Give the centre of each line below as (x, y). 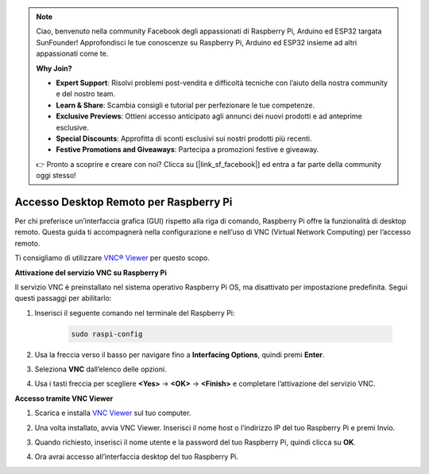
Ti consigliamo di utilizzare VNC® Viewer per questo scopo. (112, 258)
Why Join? (54, 68)
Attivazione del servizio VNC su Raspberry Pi (91, 272)
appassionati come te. (72, 54)
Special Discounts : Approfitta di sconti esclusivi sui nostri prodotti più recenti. (184, 138)
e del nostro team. (86, 94)
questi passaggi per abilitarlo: (63, 298)
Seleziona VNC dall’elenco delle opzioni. (100, 369)
